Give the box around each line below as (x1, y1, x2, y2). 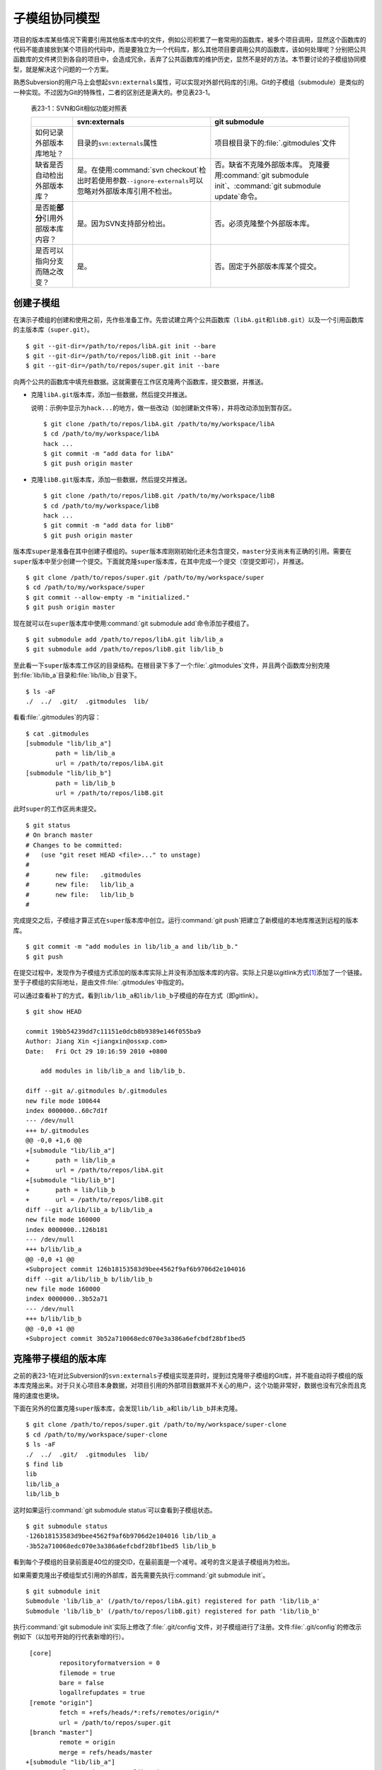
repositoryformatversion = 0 (59, 1659, 161, 1667)
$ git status (25, 821, 71, 829)
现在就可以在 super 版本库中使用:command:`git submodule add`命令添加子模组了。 (13, 619, 253, 627)
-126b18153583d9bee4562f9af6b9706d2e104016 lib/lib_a (25, 1532, 216, 1540)
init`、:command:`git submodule (214, 181, 321, 191)
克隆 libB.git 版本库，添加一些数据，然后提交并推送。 (30, 475, 191, 484)
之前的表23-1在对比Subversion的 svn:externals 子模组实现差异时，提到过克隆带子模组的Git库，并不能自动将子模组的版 (13, 1371, 364, 1380)
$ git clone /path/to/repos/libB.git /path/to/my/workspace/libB (43, 492, 275, 500)
